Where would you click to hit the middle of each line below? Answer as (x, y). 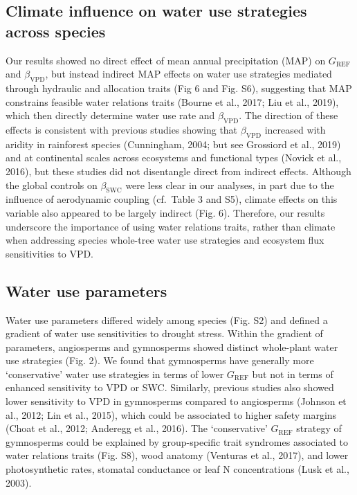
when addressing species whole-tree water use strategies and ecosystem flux (165, 240)
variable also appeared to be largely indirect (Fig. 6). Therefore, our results (165, 212)
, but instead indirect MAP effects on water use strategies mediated (189, 74)
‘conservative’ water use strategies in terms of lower (115, 373)
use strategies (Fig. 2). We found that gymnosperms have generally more (160, 360)
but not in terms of (293, 373)
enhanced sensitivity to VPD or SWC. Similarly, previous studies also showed (170, 387)
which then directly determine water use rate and (110, 115)
